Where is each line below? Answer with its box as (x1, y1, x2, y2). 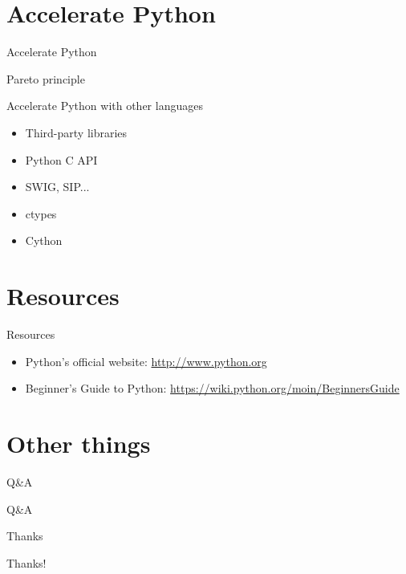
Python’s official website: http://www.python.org (25, 352, 267, 369)
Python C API (25, 151, 98, 168)
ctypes (25, 205, 57, 222)
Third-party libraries (25, 124, 128, 140)
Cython (25, 232, 63, 249)
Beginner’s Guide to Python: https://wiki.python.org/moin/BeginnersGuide (25, 380, 400, 397)
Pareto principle (6, 70, 85, 87)
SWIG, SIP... (25, 178, 90, 195)
